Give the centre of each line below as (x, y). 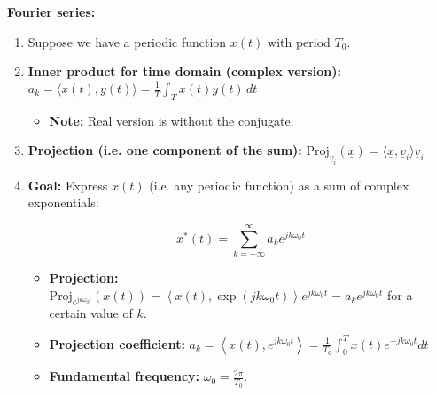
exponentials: (63, 202)
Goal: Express (68, 185)
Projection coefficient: (117, 343)
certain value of (91, 313)
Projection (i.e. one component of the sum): (165, 150)
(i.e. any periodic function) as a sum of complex (279, 185)
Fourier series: (51, 12)
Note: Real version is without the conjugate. (171, 120)
